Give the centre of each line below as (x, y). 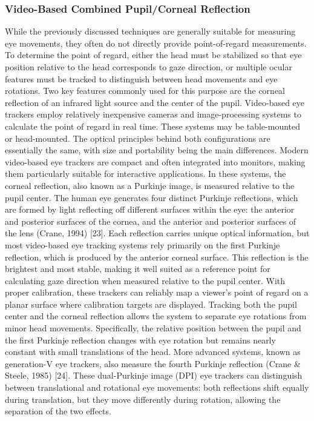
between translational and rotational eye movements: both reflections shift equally (157, 387)
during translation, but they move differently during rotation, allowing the (143, 399)
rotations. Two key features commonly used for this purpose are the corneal (145, 91)
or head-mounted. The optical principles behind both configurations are (138, 138)
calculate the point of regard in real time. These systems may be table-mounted (153, 126)
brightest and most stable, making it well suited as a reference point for (138, 269)
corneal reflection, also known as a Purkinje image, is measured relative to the (150, 185)
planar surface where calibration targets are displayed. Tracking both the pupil (151, 304)
